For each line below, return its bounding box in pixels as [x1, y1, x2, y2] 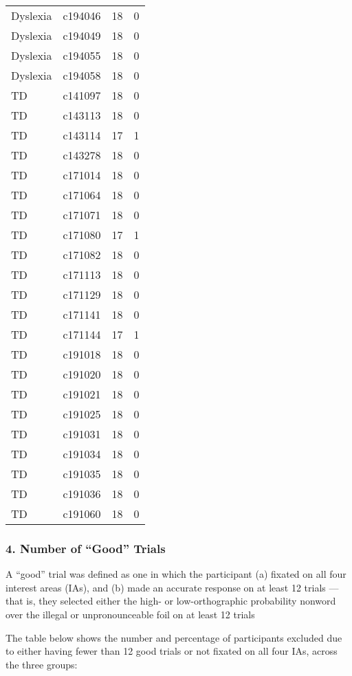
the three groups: [5, 657, 78, 671]
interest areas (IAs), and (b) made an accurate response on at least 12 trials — [5, 580, 339, 594]
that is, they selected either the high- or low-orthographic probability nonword [5, 594, 336, 608]
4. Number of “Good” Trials [5, 539, 166, 556]
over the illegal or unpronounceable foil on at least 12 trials [5, 607, 255, 621]
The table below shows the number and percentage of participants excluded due [5, 630, 342, 644]
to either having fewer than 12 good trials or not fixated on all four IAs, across [5, 644, 338, 658]
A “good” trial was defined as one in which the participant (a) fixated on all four [5, 567, 346, 581]
